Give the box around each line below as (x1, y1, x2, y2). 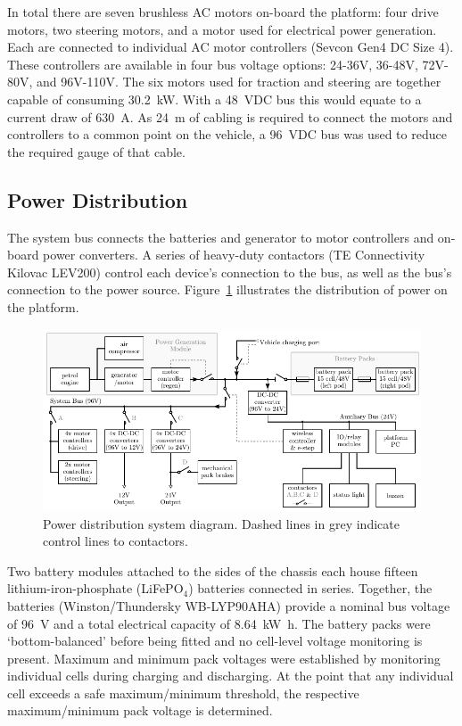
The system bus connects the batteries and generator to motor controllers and (7, 227, 434, 246)
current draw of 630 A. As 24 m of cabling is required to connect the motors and (7, 107, 453, 126)
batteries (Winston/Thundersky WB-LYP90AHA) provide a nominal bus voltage (7, 596, 450, 615)
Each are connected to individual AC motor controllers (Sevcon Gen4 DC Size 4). (7, 37, 454, 56)
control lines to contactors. (43, 532, 188, 550)
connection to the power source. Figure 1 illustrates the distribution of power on (7, 280, 448, 299)
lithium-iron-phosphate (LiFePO (7, 579, 184, 598)
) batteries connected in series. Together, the (188, 579, 433, 598)
